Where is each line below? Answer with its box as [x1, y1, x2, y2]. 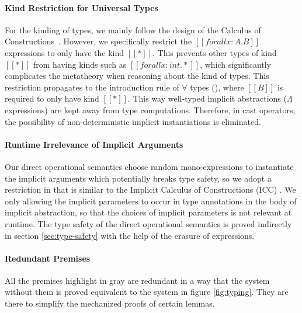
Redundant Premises [5, 252, 91, 264]
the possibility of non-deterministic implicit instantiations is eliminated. [5, 115, 261, 127]
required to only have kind [5, 92, 99, 105]
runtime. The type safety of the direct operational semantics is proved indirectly [5, 217, 292, 229]
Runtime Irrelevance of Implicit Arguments [5, 138, 183, 150]
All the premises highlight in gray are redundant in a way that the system [5, 274, 270, 286]
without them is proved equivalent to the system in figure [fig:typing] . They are [5, 286, 289, 298]
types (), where [190, 81, 244, 93]
